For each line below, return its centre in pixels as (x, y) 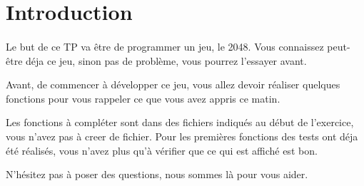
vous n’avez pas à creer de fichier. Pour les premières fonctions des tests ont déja (182, 136)
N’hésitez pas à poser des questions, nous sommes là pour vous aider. (157, 174)
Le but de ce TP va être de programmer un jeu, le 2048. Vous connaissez (165, 46)
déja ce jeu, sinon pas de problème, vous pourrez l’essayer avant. (166, 60)
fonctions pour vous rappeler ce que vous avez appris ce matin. (143, 98)
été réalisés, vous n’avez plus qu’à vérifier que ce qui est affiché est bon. (162, 150)
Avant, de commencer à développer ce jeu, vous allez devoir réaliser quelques (173, 84)
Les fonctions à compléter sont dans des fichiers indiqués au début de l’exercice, (180, 122)
